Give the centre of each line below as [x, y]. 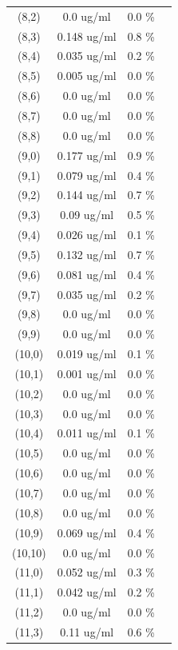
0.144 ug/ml [87, 195]
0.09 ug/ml [87, 215]
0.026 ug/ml [87, 235]
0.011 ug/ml [87, 433]
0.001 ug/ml [87, 373]
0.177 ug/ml [87, 155]
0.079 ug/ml [87, 175]
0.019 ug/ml [87, 354]
